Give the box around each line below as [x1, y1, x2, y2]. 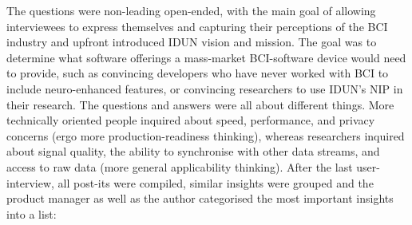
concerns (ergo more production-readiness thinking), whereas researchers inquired [6, 127, 405, 144]
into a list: [6, 205, 57, 222]
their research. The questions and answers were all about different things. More [6, 96, 394, 112]
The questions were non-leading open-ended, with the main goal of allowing [6, 2, 376, 18]
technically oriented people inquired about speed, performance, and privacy [6, 112, 375, 128]
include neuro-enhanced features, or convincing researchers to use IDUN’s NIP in [6, 80, 403, 97]
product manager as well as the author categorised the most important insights [6, 190, 394, 207]
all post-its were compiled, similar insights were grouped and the [57, 174, 374, 191]
